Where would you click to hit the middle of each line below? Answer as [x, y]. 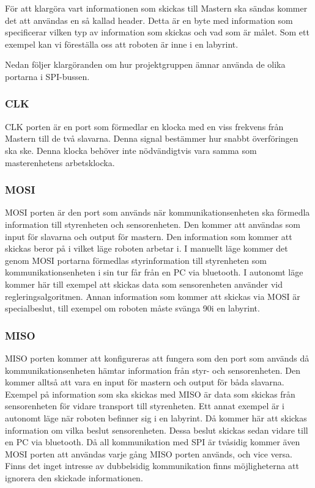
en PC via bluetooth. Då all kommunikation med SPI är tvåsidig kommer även [153, 442]
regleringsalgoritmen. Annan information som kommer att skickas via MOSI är [153, 296]
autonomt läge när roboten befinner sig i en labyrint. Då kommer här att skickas [156, 417]
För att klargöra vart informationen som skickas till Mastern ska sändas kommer [156, 8]
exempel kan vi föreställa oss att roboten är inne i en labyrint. [122, 44]
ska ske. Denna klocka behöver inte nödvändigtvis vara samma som [131, 150]
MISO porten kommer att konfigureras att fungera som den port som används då [157, 358]
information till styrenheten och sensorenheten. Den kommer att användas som [153, 224]
